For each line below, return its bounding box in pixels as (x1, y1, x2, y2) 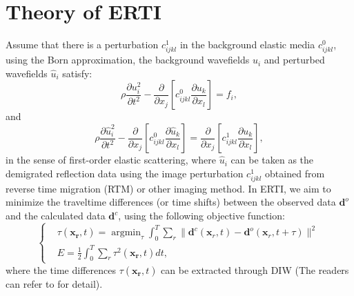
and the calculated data (6, 208, 106, 222)
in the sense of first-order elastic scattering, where (6, 152, 217, 167)
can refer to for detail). (6, 276, 103, 290)
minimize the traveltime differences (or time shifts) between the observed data (6, 195, 336, 209)
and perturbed (264, 52, 325, 67)
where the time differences (6, 262, 116, 277)
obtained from (265, 166, 325, 180)
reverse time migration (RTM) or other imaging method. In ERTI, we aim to (6, 181, 331, 195)
